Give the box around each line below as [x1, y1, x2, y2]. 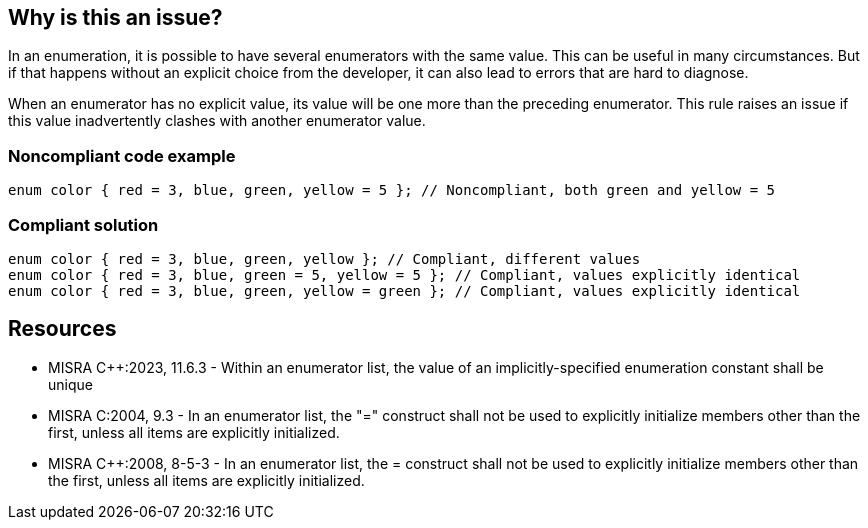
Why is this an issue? [8, 5, 223, 30]
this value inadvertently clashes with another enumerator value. [8, 112, 426, 130]
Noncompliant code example [8, 145, 236, 166]
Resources [8, 316, 117, 342]
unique [48, 375, 93, 393]
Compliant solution [8, 214, 159, 235]
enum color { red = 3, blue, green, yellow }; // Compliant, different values [8, 250, 641, 267]
